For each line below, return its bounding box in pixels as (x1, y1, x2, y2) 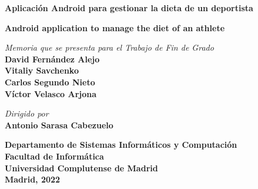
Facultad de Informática (5, 150, 104, 162)
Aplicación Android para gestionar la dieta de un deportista (5, 2, 253, 14)
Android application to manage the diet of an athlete (5, 21, 225, 34)
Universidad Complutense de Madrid (5, 161, 158, 174)
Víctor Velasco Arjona (5, 87, 97, 100)
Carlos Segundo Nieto (5, 75, 95, 88)
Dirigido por (5, 107, 49, 120)
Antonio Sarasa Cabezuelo (5, 118, 113, 131)
